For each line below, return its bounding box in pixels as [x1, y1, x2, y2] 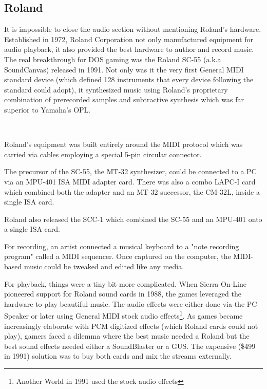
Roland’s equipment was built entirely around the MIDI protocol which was [4, 139, 243, 150]
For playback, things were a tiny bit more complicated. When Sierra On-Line [4, 278, 247, 289]
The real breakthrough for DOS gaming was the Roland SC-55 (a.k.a [4, 53, 221, 64]
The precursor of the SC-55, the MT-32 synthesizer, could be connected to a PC [4, 166, 257, 177]
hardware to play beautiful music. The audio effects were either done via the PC [4, 298, 257, 309]
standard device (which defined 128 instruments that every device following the [4, 74, 254, 85]
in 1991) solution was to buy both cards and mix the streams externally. [4, 350, 232, 361]
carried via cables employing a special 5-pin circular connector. [4, 149, 202, 159]
